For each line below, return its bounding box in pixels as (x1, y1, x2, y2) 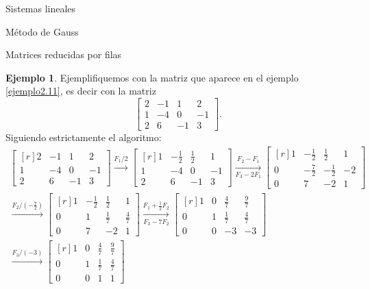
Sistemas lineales (5, 1, 76, 15)
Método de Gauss (5, 24, 79, 38)
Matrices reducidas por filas (5, 47, 122, 62)
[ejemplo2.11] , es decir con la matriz (5, 84, 156, 98)
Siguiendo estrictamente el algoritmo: (5, 130, 162, 144)
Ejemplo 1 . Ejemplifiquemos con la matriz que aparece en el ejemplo (5, 70, 299, 84)
